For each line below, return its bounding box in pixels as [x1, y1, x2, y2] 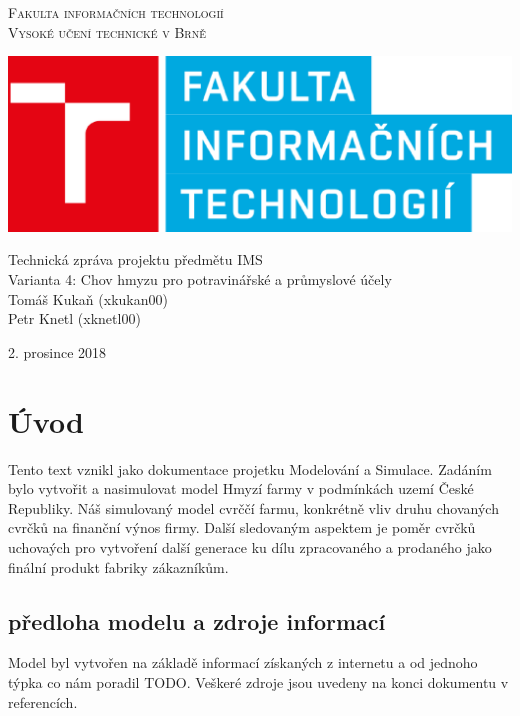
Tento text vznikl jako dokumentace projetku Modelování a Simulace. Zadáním [8, 458, 492, 479]
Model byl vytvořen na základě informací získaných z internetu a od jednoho [8, 652, 478, 673]
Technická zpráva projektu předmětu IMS [8, 249, 263, 270]
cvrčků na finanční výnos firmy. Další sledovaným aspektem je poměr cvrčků [8, 517, 476, 538]
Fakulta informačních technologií [8, 2, 224, 22]
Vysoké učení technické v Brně [8, 21, 206, 42]
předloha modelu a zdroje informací [8, 605, 386, 636]
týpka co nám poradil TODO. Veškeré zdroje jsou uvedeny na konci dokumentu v [8, 671, 509, 692]
